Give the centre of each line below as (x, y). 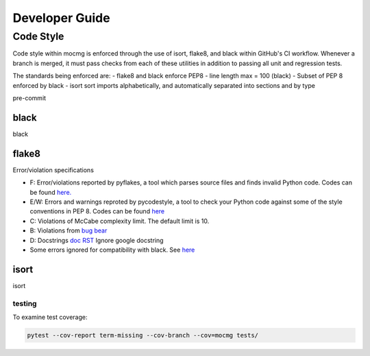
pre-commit (29, 98)
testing (25, 303)
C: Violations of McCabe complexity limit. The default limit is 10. (120, 221)
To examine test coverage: (50, 317)
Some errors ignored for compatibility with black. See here (112, 250)
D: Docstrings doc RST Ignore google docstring (97, 240)
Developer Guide (61, 18)
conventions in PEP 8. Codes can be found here (97, 211)
